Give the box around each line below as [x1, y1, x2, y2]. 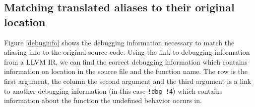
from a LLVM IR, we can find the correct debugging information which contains [4, 56, 248, 67]
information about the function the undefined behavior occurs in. [4, 95, 202, 106]
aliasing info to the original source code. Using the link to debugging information [4, 47, 250, 57]
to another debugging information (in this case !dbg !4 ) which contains [4, 85, 223, 96]
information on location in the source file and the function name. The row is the [4, 66, 248, 76]
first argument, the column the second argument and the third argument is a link [4, 75, 252, 86]
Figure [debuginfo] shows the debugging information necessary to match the [4, 37, 235, 47]
